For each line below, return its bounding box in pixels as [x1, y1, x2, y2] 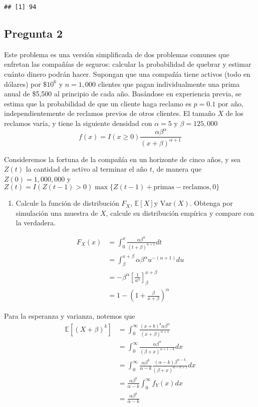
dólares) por [4, 78, 41, 89]
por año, [217, 98, 243, 108]
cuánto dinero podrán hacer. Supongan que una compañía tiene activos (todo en [4, 69, 250, 79]
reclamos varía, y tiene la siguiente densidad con [4, 118, 152, 128]
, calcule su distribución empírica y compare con [106, 207, 254, 218]
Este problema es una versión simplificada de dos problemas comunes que [4, 49, 229, 59]
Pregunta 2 [4, 26, 63, 41]
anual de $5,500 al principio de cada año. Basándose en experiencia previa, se [4, 88, 241, 99]
